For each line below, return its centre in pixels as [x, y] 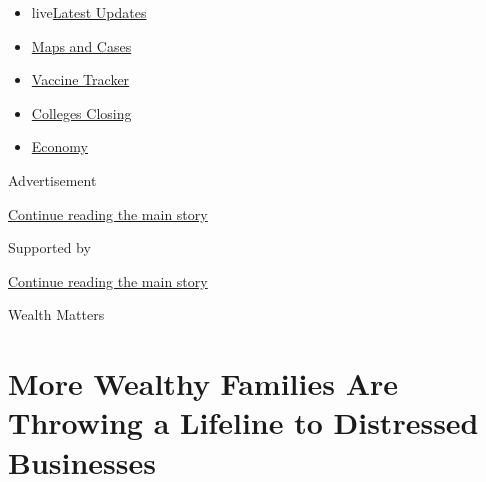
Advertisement [52, 179]
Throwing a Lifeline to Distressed [243, 422]
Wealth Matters [56, 314]
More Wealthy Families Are [203, 383]
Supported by [49, 247]
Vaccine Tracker [80, 79]
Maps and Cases [81, 45]
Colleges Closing [81, 112]
